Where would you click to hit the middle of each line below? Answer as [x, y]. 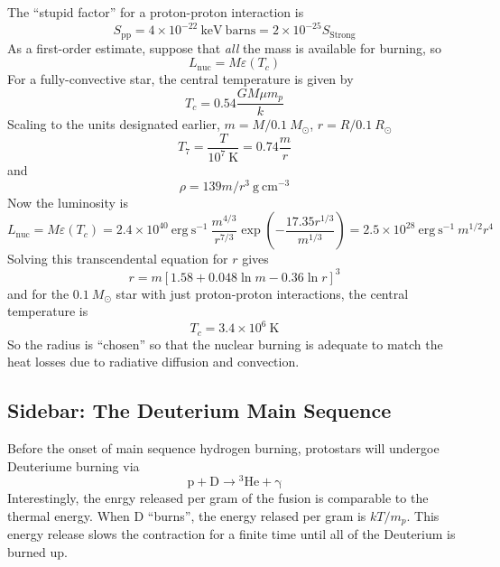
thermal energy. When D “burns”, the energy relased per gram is [187, 515]
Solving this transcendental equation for [118, 259]
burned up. [37, 552]
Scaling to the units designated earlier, [114, 124]
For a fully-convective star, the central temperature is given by [181, 79]
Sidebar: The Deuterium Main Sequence [199, 410]
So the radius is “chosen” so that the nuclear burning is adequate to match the [225, 344]
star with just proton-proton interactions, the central [262, 293]
